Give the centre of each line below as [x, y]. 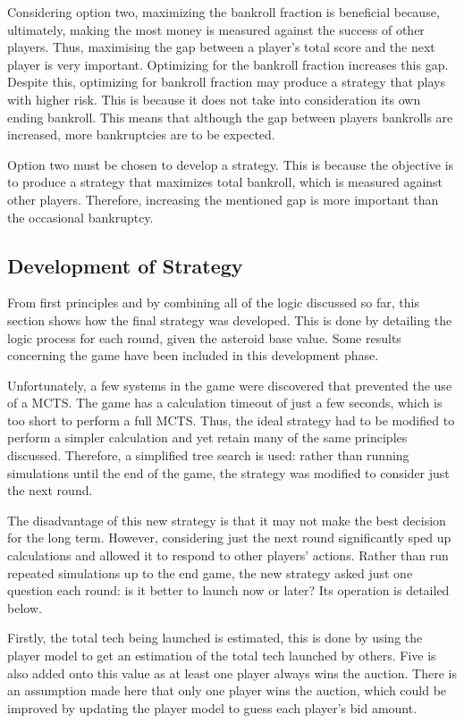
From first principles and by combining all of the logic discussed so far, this [213, 303]
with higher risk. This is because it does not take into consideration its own [214, 99]
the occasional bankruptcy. [80, 217]
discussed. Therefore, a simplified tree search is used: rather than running [208, 455]
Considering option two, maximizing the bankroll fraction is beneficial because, [224, 12]
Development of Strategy [125, 265]
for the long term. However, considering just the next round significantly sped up [229, 538]
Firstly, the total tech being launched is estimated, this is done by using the [215, 638]
